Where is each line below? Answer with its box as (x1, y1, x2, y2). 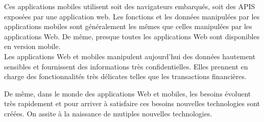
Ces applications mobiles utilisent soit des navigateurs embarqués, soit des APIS (4, 1, 255, 11)
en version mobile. (4, 41, 61, 52)
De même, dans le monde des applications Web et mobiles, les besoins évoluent (4, 88, 251, 99)
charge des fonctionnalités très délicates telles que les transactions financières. (4, 71, 247, 82)
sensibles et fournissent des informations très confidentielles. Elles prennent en (4, 61, 248, 71)
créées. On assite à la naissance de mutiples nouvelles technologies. (4, 108, 212, 118)
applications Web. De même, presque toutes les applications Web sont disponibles (4, 31, 260, 41)
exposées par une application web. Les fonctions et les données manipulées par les (4, 11, 260, 21)
